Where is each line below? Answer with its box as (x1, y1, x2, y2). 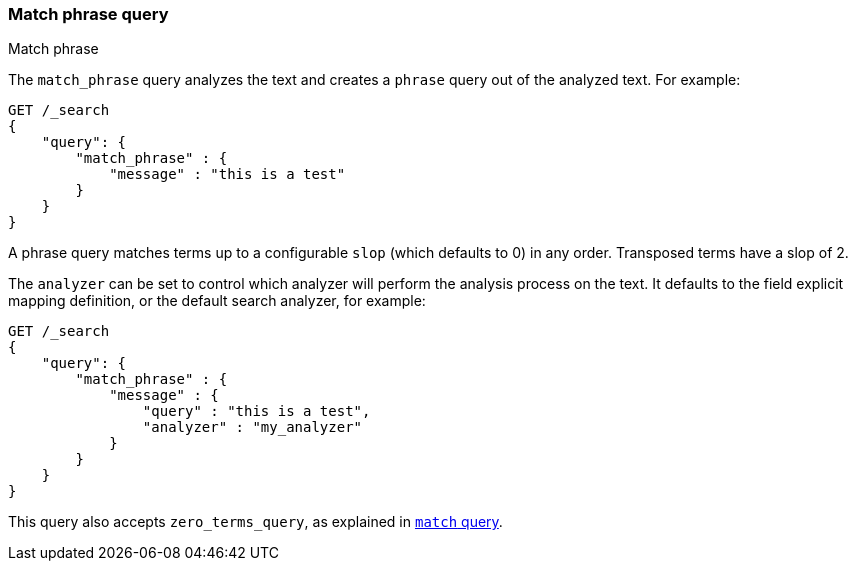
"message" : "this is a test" (109, 166, 346, 183)
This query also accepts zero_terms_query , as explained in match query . (8, 513, 503, 531)
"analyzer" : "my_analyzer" (142, 419, 363, 436)
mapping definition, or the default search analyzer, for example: (8, 292, 426, 310)
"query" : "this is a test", (142, 403, 371, 420)
